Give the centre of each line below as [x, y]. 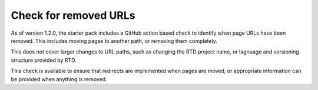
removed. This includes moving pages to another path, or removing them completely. [114, 41]
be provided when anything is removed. [59, 79]
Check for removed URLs [73, 15]
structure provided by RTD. [44, 60]
